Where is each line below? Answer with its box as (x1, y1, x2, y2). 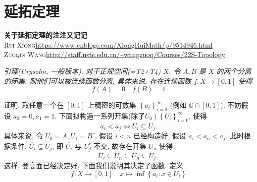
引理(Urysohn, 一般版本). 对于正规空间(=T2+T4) (4, 65, 161, 76)
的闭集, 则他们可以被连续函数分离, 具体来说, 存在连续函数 (4, 75, 191, 86)
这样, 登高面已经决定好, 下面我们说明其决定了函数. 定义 (4, 160, 183, 171)
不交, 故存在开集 (93, 140, 147, 151)
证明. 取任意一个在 (4, 100, 64, 110)
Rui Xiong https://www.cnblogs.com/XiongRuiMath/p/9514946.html (4, 39, 213, 50)
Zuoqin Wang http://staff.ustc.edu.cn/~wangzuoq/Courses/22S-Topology (4, 49, 225, 60)
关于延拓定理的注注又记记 (4, 30, 87, 40)
